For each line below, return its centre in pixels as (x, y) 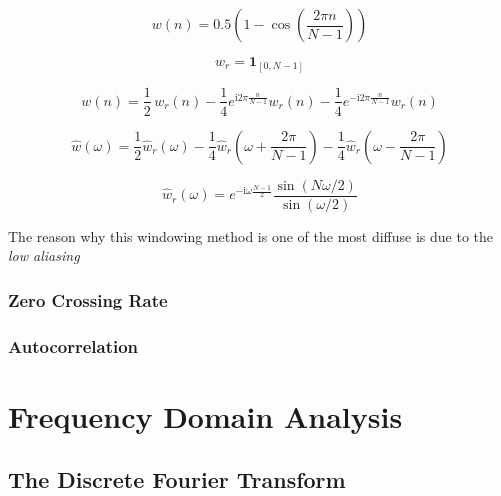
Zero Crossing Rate (88, 299)
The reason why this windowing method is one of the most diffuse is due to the (251, 235)
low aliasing (44, 255)
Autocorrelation (73, 345)
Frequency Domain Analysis (205, 415)
